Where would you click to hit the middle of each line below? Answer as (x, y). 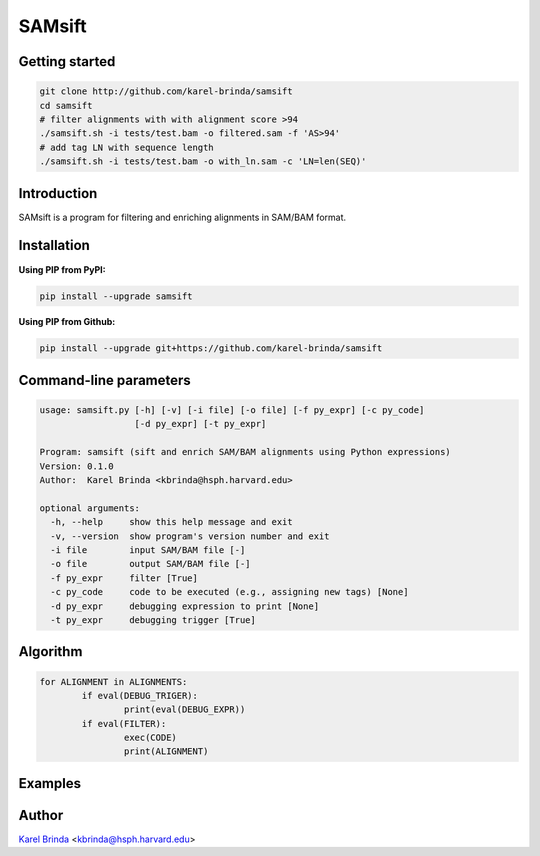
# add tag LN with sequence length (126, 147)
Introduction (58, 193)
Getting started (67, 61)
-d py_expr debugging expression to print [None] (185, 606)
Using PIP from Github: (67, 322)
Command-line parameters (105, 380)
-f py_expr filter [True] (124, 578)
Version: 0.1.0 (76, 466)
